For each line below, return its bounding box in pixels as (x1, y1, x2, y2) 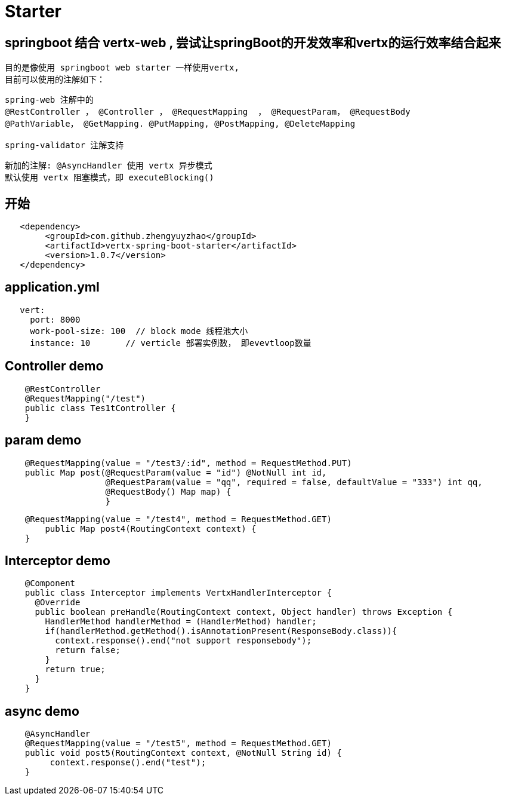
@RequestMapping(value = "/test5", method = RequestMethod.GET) (24, 738, 332, 749)
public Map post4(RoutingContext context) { (45, 523, 257, 534)
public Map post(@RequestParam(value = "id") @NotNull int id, (24, 467, 327, 477)
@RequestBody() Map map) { (105, 486, 232, 496)
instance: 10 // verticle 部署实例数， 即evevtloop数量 (30, 338, 311, 348)
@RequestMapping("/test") (24, 393, 146, 403)
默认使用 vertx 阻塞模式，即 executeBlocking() (5, 173, 214, 183)
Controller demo (5, 358, 104, 374)
